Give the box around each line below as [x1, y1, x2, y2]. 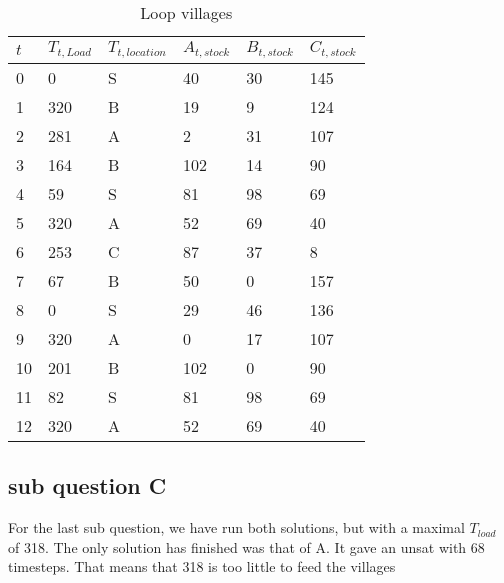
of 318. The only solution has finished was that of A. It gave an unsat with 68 [8, 536, 485, 557]
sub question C [8, 470, 167, 501]
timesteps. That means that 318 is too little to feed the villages [8, 556, 396, 577]
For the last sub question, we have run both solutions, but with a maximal [8, 517, 465, 538]
